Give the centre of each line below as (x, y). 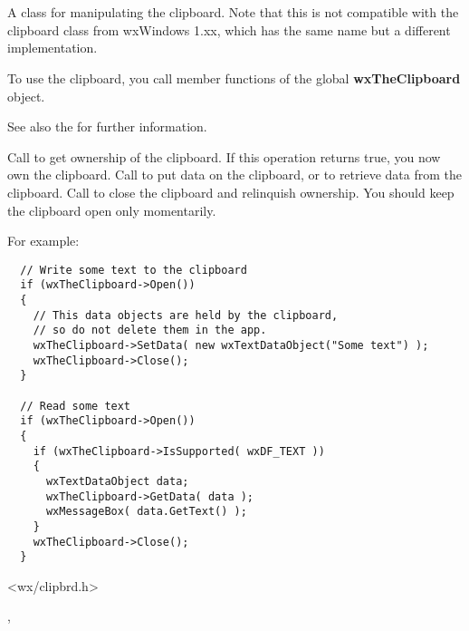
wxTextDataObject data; (117, 481)
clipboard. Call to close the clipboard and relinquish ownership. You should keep (231, 192)
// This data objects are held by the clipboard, (186, 315)
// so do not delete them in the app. (150, 330)
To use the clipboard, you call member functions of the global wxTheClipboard (234, 78)
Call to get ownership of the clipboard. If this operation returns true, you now (224, 156)
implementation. (53, 48)
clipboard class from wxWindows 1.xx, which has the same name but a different (229, 29)
